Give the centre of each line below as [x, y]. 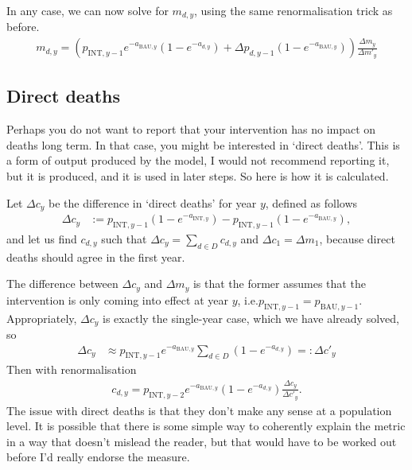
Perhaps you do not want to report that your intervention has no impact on [191, 129]
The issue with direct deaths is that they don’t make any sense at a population [199, 410]
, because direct [357, 238]
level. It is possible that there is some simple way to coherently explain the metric [206, 426]
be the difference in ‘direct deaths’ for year [153, 202]
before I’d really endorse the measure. [98, 457]
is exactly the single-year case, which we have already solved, [251, 318]
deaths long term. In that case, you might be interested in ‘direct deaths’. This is [203, 144]
